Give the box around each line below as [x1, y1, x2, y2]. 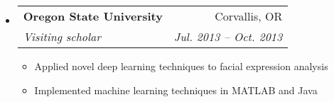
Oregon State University [23, 8, 163, 24]
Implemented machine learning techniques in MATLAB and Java [34, 82, 318, 97]
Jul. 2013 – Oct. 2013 [173, 28, 283, 45]
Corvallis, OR [215, 8, 283, 24]
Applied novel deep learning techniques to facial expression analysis [34, 59, 328, 73]
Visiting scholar [23, 28, 102, 45]
